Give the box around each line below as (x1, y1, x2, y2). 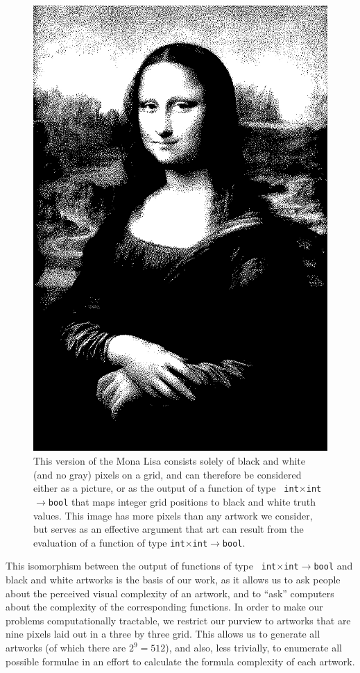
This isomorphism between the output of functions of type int (6, 558, 277, 573)
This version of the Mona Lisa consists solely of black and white (33, 454, 305, 468)
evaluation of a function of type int (33, 535, 185, 549)
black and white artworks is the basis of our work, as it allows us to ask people (6, 572, 341, 587)
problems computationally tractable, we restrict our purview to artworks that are (6, 613, 351, 627)
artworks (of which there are (6, 640, 126, 654)
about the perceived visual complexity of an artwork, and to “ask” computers (6, 585, 334, 600)
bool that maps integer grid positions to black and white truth (48, 494, 316, 508)
